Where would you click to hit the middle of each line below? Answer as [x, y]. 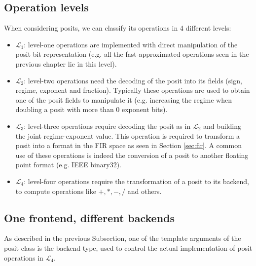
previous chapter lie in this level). [66, 63]
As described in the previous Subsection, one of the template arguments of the [123, 238]
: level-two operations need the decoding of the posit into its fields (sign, [133, 80]
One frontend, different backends [90, 217]
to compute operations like [56, 191]
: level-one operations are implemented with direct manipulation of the [131, 44]
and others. [145, 191]
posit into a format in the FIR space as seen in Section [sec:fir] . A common [128, 145]
